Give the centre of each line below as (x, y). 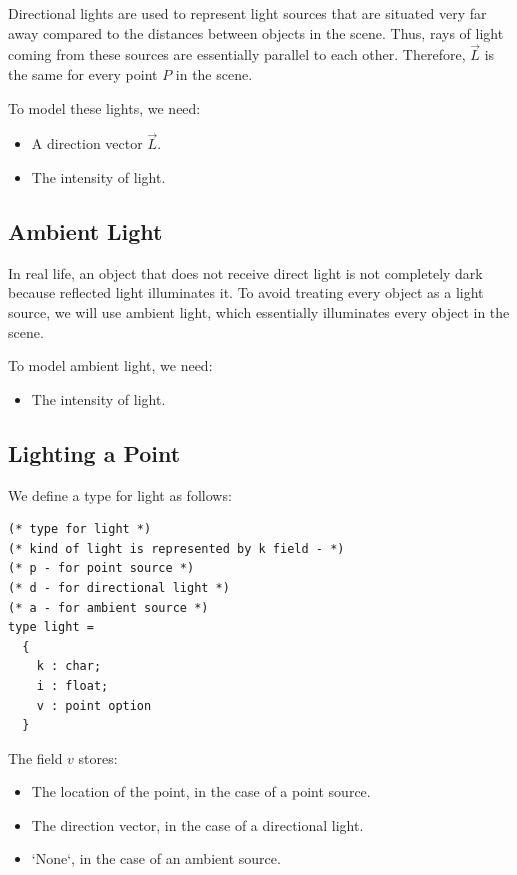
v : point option (94, 705)
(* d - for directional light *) (119, 587)
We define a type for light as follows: (120, 494)
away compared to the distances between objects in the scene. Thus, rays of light (256, 32)
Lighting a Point (94, 452)
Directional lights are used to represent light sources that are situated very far (247, 13)
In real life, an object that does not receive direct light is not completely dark (245, 272)
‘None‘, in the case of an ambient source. (156, 858)
